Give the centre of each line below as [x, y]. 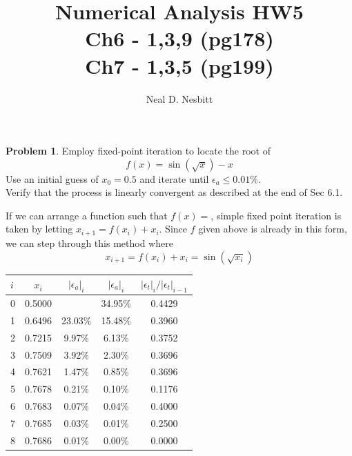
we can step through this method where [89, 242]
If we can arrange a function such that [87, 215]
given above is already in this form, [273, 229]
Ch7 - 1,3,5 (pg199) [179, 65]
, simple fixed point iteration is [276, 215]
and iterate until [174, 178]
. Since [173, 229]
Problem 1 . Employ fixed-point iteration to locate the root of [138, 151]
